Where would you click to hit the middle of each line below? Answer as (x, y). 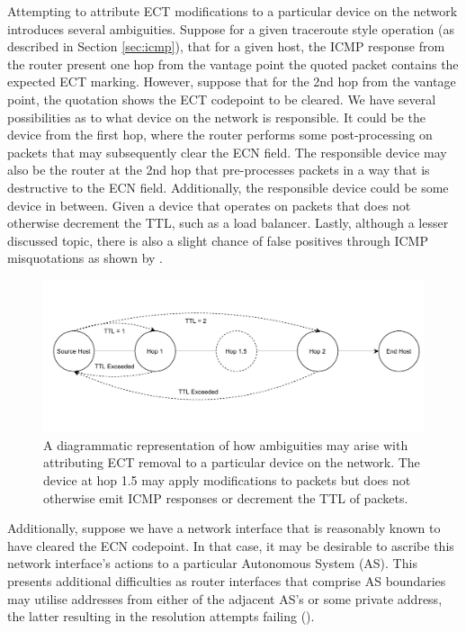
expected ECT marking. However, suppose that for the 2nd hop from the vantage (232, 81)
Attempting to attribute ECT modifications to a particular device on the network (233, 11)
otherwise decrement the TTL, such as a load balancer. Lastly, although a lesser (228, 223)
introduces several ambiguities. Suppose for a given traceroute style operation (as (231, 28)
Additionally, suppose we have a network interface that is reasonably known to (224, 528)
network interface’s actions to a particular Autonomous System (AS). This (212, 563)
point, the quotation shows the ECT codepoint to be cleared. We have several (222, 99)
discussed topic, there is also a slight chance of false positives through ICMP (218, 240)
